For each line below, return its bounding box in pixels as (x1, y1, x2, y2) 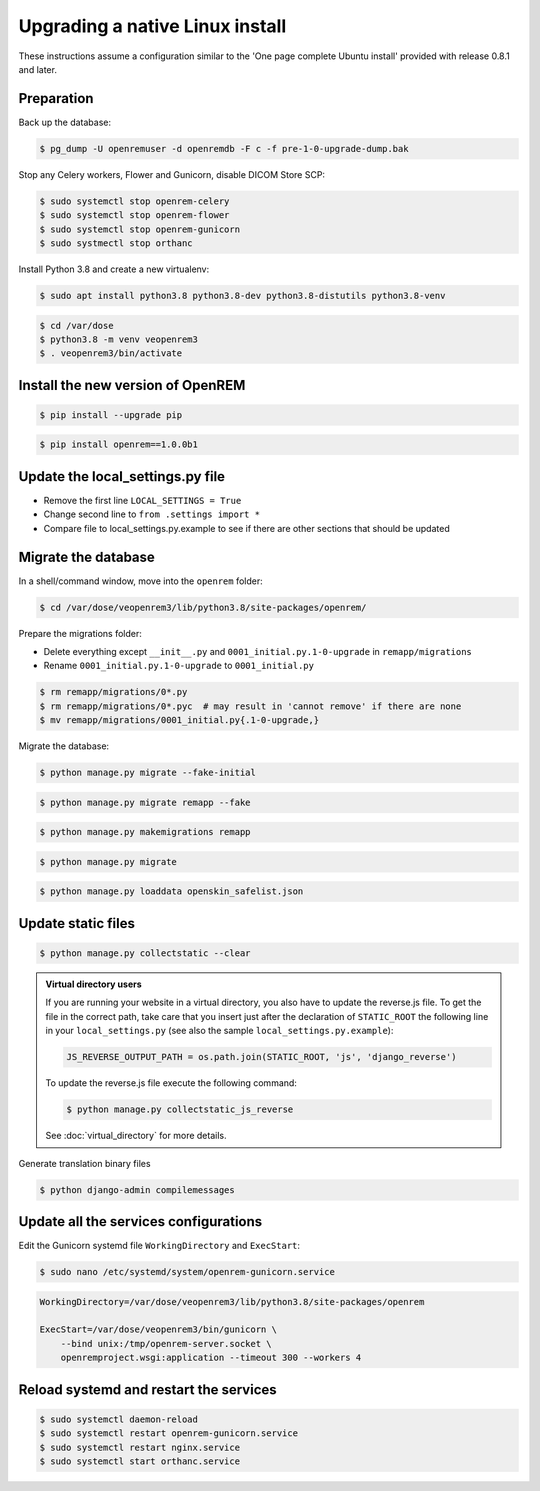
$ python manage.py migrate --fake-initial (39, 767, 257, 779)
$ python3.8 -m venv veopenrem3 (39, 333, 199, 345)
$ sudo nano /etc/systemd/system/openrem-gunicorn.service (39, 1266, 335, 1277)
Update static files (18, 915, 135, 932)
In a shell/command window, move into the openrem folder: (18, 575, 264, 587)
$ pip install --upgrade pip (39, 409, 183, 420)
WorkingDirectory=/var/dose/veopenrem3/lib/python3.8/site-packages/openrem (39, 1296, 425, 1307)
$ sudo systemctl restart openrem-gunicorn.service (39, 1428, 299, 1439)
